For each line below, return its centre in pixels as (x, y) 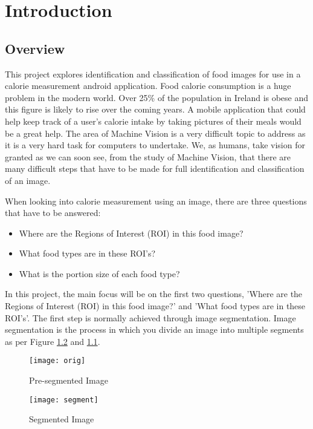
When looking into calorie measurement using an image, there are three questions (156, 201)
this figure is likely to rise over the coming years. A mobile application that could (155, 109)
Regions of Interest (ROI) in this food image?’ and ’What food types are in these (155, 306)
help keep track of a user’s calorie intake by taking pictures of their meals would (153, 121)
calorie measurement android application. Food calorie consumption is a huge (148, 86)
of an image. (28, 180)
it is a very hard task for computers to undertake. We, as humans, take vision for (155, 145)
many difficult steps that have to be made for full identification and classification (155, 169)
